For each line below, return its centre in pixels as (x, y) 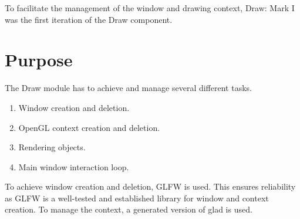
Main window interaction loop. (74, 166)
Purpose (39, 60)
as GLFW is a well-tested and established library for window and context (137, 198)
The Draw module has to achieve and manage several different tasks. (128, 88)
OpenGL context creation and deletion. (89, 127)
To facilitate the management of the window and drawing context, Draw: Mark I (150, 8)
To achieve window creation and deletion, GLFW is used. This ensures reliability (150, 186)
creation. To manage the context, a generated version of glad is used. (129, 209)
